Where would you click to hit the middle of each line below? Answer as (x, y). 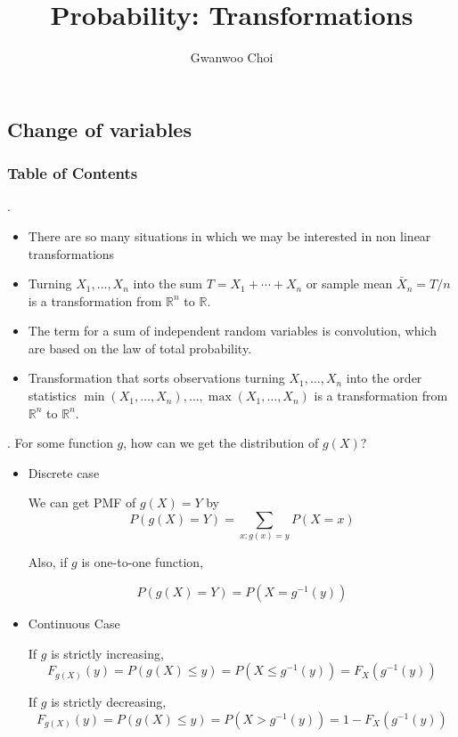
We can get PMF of (82, 502)
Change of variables (99, 129)
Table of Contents (73, 173)
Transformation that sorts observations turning (156, 378)
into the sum (168, 283)
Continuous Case (74, 623)
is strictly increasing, (107, 653)
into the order (384, 378)
